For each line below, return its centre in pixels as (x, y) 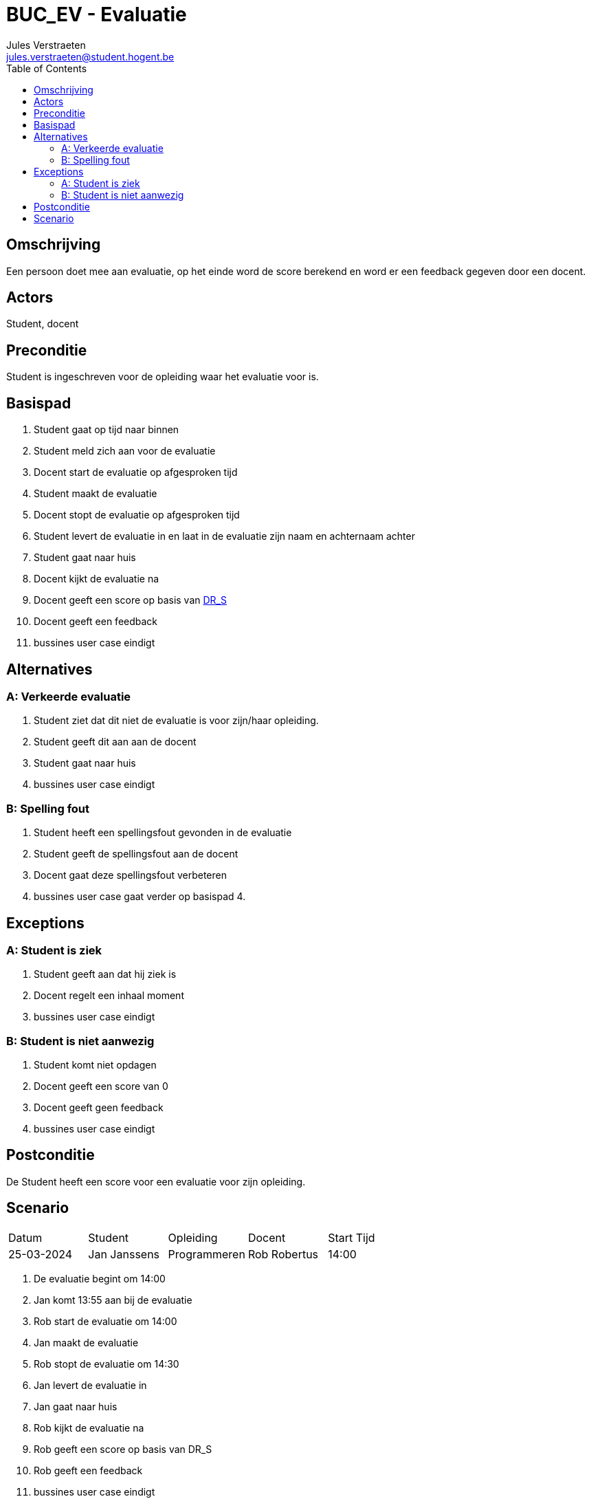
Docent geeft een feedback (96, 622)
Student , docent (43, 324)
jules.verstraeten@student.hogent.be (90, 56)
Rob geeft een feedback (88, 1470)
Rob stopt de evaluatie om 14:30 (107, 1364)
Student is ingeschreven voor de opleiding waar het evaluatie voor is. (163, 377)
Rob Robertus (283, 1254)
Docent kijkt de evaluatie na (97, 579)
